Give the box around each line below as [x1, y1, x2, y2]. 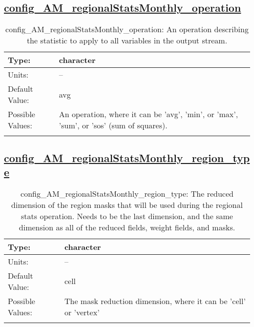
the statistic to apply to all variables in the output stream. [26, 35, 228, 46]
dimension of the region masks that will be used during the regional [11, 199, 243, 210]
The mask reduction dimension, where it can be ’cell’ [64, 295, 246, 307]
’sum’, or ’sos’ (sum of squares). [59, 120, 168, 131]
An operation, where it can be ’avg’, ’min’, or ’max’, [59, 108, 238, 120]
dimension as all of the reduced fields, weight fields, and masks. [19, 221, 235, 233]
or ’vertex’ [64, 306, 100, 318]
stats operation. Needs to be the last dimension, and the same [21, 210, 233, 222]
